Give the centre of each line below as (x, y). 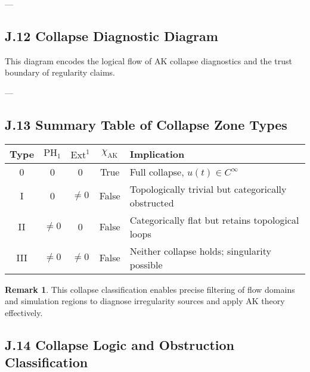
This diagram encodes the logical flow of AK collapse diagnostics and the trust (148, 60)
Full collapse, (157, 171)
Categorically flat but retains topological (214, 220)
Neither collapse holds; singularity (200, 251)
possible (146, 264)
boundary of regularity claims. (60, 72)
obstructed (152, 202)
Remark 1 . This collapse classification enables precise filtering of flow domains (150, 289)
